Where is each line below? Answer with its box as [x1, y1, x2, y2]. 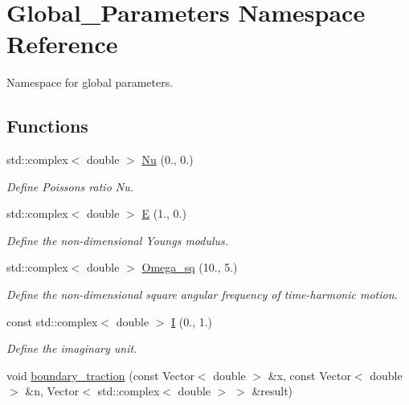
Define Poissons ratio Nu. [6, 178, 134, 194]
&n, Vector [25, 382, 80, 399]
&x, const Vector [268, 366, 351, 383]
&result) [252, 382, 293, 399]
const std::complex [6, 313, 98, 329]
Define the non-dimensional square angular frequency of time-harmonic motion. [6, 286, 398, 303]
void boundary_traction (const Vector [6, 366, 194, 383]
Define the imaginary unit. [6, 340, 137, 357]
